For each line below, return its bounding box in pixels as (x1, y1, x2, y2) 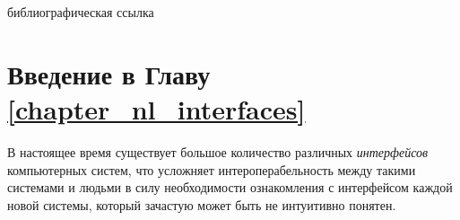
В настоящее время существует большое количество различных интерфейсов (7, 142, 429, 161)
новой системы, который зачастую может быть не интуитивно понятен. (7, 195, 396, 214)
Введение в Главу (7, 55, 211, 92)
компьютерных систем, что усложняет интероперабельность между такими (7, 160, 416, 179)
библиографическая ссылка (7, 3, 154, 21)
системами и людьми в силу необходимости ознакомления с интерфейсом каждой (7, 178, 453, 197)
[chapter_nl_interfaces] (7, 90, 306, 127)
